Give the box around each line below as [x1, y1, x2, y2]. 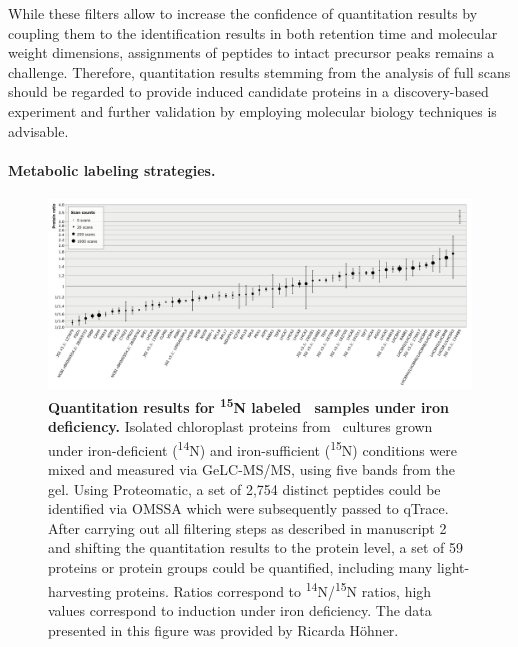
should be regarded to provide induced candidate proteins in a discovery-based [8, 81, 489, 102]
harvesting [48, 580, 112, 601]
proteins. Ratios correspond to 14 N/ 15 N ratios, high [115, 577, 432, 601]
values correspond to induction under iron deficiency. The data [48, 599, 432, 620]
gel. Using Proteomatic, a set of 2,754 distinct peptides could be [48, 478, 441, 499]
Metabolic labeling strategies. [8, 159, 216, 180]
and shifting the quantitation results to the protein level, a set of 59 [48, 537, 463, 558]
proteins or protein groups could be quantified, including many [48, 557, 433, 578]
